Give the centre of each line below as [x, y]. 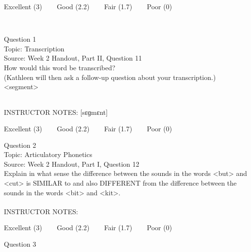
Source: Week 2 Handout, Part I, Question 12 [72, 164]
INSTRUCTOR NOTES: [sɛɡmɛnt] [56, 112]
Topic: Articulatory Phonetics [48, 154]
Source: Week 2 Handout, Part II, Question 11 [73, 58]
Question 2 [20, 145]
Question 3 [20, 244]
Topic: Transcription [34, 48]
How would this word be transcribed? [60, 67]
